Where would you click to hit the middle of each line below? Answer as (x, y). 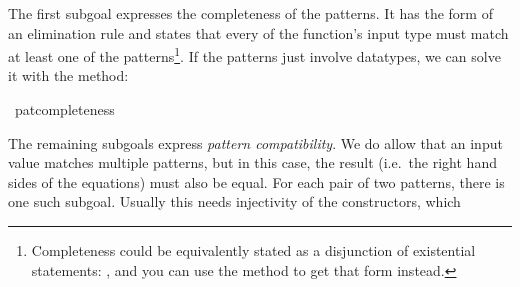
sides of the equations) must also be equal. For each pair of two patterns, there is (256, 181)
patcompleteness (64, 109)
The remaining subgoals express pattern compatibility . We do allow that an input (255, 142)
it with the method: (68, 75)
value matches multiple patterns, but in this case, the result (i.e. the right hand (252, 162)
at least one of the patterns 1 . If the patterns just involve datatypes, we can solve (254, 54)
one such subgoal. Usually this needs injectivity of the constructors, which (234, 201)
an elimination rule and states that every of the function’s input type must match (258, 32)
